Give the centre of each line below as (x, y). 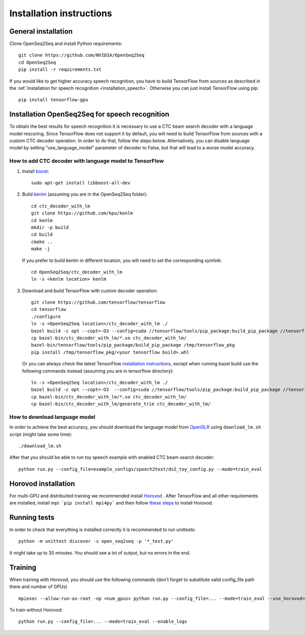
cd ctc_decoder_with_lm (61, 206)
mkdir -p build (50, 227)
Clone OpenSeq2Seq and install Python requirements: (66, 44)
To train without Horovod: (36, 610)
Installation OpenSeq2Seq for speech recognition (89, 114)
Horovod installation (42, 483)
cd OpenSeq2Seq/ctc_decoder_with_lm (77, 272)
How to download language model (52, 417)
